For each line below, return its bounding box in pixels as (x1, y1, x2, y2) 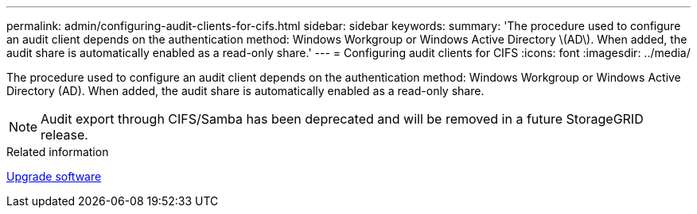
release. (41, 127, 88, 143)
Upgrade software (6, 170, 102, 183)
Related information (6, 145, 109, 159)
